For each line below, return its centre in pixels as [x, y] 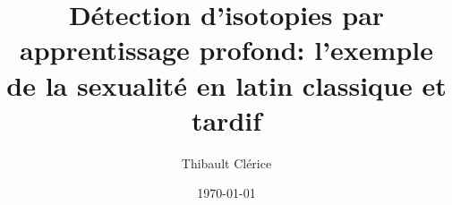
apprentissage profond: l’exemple [226, 50]
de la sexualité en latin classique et [226, 85]
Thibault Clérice [226, 162]
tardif [226, 120]
